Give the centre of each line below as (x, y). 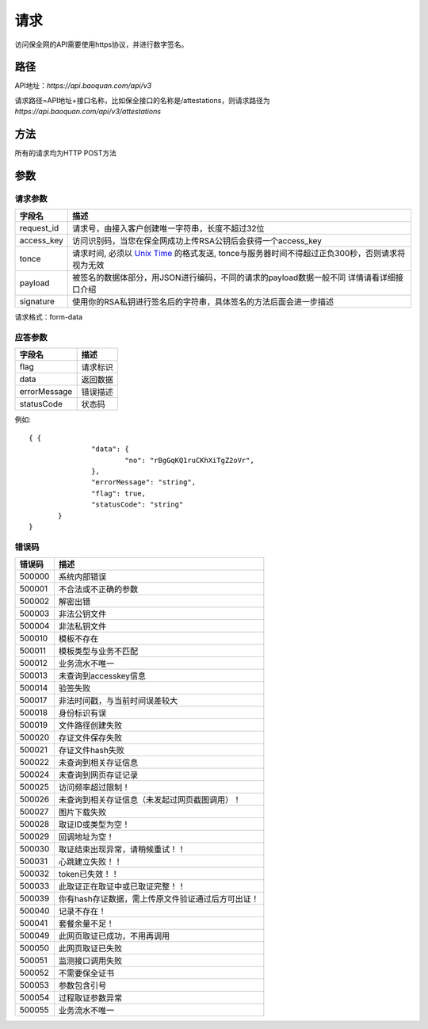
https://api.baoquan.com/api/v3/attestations (88, 112)
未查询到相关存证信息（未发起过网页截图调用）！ (150, 800)
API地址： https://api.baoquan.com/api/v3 (83, 86)
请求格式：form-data (49, 317)
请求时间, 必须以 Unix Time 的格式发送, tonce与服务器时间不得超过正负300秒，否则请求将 (239, 254)
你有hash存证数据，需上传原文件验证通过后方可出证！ (159, 899)
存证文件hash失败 (91, 751)
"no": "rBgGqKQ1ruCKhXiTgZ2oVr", (189, 460)
